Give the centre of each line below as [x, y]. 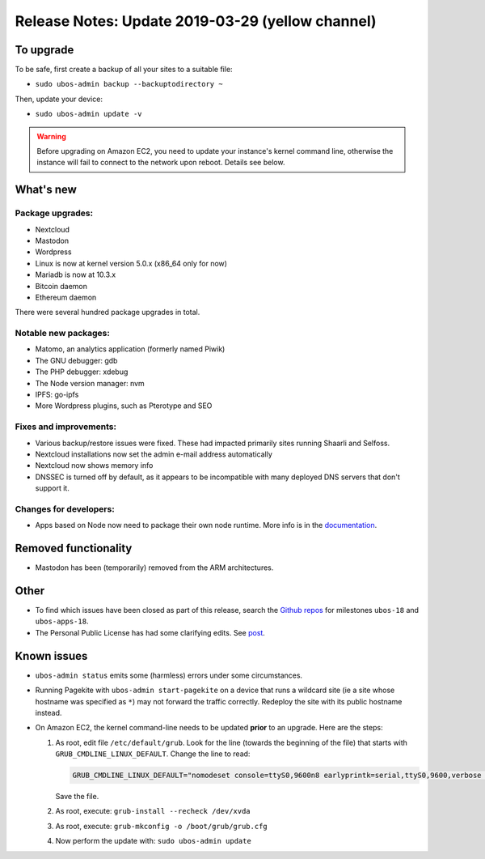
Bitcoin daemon [61, 286]
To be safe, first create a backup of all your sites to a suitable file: [124, 70]
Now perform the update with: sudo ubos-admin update [154, 841]
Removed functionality [74, 549]
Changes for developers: [65, 508]
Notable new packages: [63, 334]
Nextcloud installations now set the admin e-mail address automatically [154, 454]
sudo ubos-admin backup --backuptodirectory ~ [129, 84]
